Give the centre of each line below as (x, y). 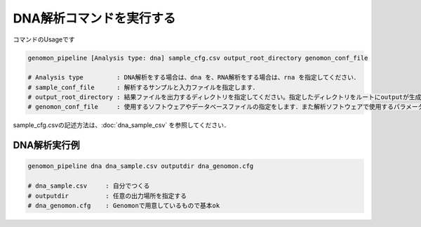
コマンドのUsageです (44, 39)
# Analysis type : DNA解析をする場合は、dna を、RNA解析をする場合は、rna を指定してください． (194, 78)
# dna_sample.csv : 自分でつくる (89, 186)
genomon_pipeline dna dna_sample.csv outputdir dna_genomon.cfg (141, 166)
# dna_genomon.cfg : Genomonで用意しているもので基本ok (124, 206)
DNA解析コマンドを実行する (94, 18)
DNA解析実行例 (46, 145)
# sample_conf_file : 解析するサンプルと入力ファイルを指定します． (143, 87)
